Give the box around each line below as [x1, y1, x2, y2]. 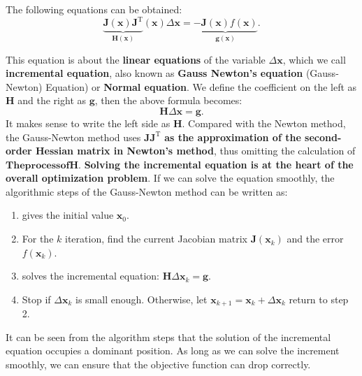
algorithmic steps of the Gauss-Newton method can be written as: [6, 184, 288, 198]
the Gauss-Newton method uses [6, 129, 141, 144]
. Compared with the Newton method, [182, 115, 346, 130]
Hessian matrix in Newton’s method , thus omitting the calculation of [36, 143, 356, 158]
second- [305, 129, 342, 144]
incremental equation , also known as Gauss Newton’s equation [6, 66, 303, 80]
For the [22, 231, 54, 246]
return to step [289, 291, 349, 306]
